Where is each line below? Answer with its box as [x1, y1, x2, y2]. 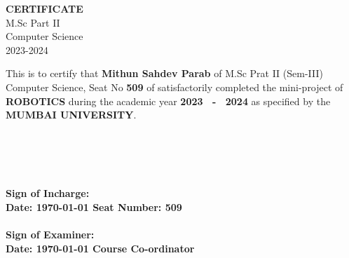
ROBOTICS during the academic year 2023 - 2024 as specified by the [6, 93, 331, 108]
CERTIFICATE [6, 1, 83, 15]
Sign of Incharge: [6, 186, 90, 201]
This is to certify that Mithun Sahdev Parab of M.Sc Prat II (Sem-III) [6, 66, 324, 81]
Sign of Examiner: [6, 226, 95, 241]
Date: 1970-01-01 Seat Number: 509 [6, 199, 182, 214]
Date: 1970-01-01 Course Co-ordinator [6, 240, 195, 255]
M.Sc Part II [6, 15, 60, 29]
